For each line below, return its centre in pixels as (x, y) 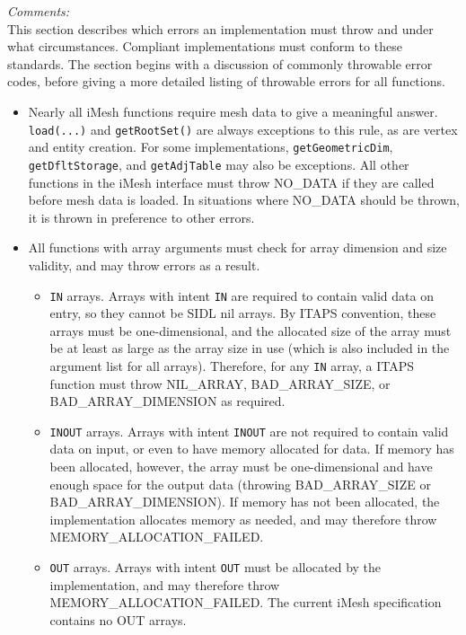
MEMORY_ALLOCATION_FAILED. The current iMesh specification (246, 602)
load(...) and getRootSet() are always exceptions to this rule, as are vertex (243, 129)
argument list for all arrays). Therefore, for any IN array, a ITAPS (232, 365)
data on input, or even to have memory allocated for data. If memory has (252, 449)
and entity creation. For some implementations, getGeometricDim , (211, 147)
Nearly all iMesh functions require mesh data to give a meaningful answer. (233, 111)
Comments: (39, 11)
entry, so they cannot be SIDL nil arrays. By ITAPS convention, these (243, 313)
